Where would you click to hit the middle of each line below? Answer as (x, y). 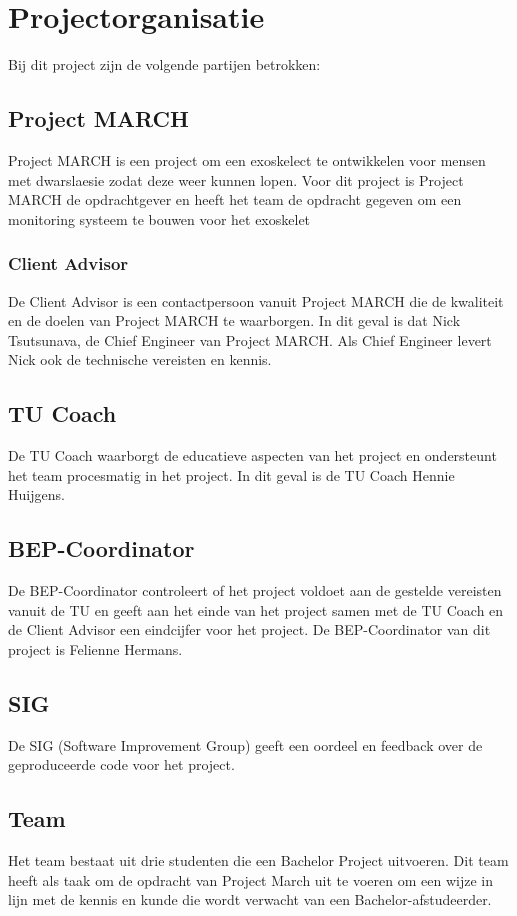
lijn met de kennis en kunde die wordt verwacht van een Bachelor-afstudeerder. (250, 899)
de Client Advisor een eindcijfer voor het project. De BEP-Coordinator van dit (249, 629)
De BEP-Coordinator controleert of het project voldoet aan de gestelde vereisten (255, 590)
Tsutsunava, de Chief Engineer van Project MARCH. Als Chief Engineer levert (250, 339)
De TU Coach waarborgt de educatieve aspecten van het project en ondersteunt (252, 455)
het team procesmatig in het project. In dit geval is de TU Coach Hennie (231, 474)
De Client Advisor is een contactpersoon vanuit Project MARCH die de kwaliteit (256, 300)
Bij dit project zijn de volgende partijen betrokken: (164, 64)
